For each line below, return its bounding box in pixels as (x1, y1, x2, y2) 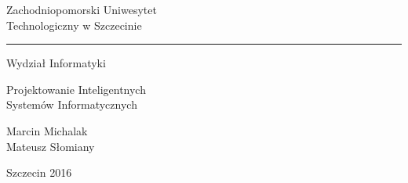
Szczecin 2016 (6, 164, 72, 181)
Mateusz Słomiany (6, 138, 95, 154)
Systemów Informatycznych (6, 96, 137, 113)
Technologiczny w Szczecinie (6, 16, 142, 33)
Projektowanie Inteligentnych (6, 81, 146, 97)
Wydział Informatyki (6, 55, 106, 71)
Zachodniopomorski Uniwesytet (6, 2, 157, 17)
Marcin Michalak (6, 122, 88, 138)
